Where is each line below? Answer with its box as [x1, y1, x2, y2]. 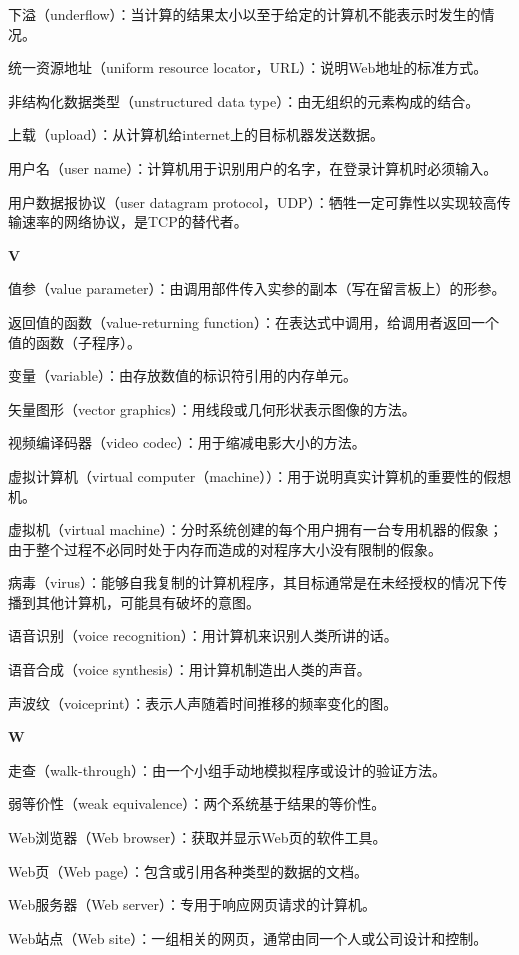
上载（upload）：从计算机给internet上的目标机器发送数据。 [8, 124, 385, 145]
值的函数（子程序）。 [8, 331, 141, 352]
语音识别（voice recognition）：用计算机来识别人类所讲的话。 [8, 625, 398, 646]
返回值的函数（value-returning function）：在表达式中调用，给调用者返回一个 [8, 311, 499, 332]
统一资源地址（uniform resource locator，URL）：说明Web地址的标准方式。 [8, 57, 488, 78]
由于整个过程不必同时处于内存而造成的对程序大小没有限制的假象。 [8, 538, 442, 559]
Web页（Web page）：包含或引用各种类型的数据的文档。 [8, 860, 369, 881]
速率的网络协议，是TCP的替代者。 [21, 211, 248, 232]
